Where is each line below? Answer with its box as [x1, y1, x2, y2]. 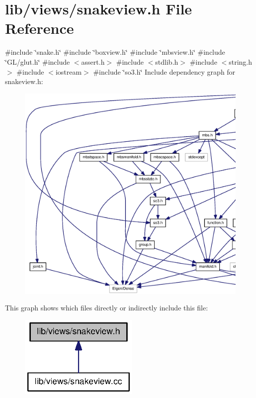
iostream [55, 66, 82, 77]
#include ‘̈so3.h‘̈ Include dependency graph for [93, 66, 236, 77]
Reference [5, 18, 74, 38]
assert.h [81, 56, 105, 67]
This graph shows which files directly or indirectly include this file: [5, 302, 208, 313]
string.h [229, 56, 253, 67]
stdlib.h [155, 56, 178, 67]
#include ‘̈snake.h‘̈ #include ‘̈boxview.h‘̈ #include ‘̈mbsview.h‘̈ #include [5, 47, 225, 57]
